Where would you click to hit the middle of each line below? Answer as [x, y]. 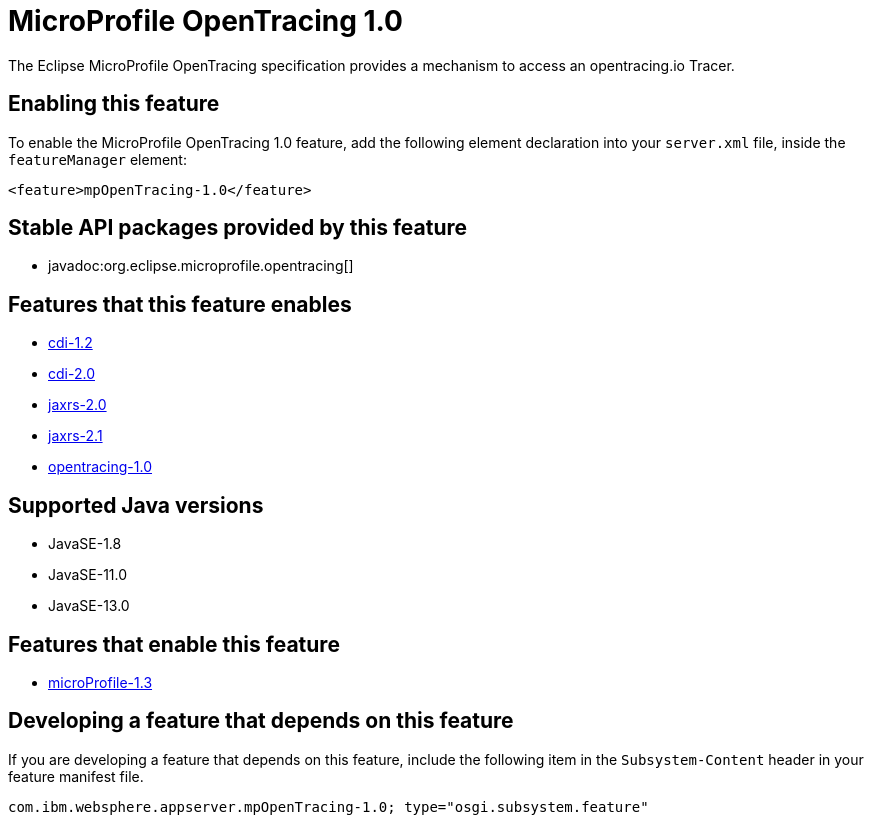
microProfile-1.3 [100, 682]
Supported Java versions [136, 505]
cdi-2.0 [71, 374]
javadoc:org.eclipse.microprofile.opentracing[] [201, 266]
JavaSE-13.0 [89, 606]
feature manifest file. [76, 776]
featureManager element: [97, 159]
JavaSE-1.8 [85, 544]
